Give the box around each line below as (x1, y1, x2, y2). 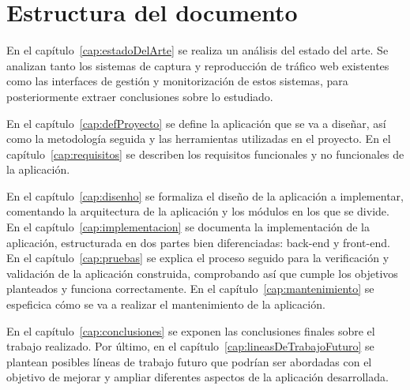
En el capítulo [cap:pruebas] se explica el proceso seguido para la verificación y (6, 249, 389, 266)
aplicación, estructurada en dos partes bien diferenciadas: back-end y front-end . (6, 234, 390, 250)
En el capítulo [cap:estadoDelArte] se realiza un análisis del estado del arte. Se (6, 42, 389, 58)
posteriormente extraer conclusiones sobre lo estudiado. (6, 88, 273, 104)
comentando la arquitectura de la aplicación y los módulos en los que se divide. (6, 203, 389, 219)
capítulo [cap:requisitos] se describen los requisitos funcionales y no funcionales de (6, 145, 404, 162)
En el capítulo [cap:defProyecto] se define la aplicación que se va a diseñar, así (6, 114, 386, 131)
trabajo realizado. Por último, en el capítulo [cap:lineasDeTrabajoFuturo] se (6, 338, 374, 354)
